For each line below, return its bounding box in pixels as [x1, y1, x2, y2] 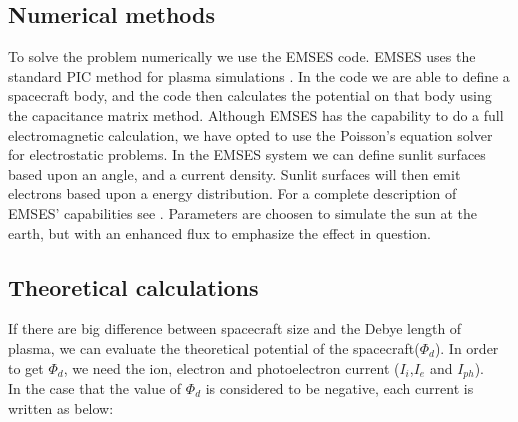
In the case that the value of [8, 377, 182, 398]
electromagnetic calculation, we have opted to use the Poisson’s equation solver [8, 124, 493, 145]
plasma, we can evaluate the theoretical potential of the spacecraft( [8, 337, 420, 358]
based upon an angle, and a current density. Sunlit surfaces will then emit [8, 163, 461, 184]
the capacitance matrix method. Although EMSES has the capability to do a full [8, 104, 504, 125]
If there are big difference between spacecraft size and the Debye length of [8, 318, 462, 339]
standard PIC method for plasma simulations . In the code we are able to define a [8, 65, 510, 86]
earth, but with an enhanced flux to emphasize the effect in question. [8, 222, 431, 243]
